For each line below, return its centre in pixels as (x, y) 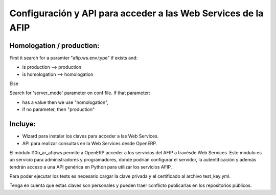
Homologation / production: (54, 46)
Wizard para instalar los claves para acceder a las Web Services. (90, 136)
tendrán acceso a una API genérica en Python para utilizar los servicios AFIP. (91, 167)
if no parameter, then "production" (58, 109)
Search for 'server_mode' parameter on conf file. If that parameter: (80, 93)
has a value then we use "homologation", (65, 102)
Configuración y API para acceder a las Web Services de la (136, 13)
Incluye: (22, 124)
